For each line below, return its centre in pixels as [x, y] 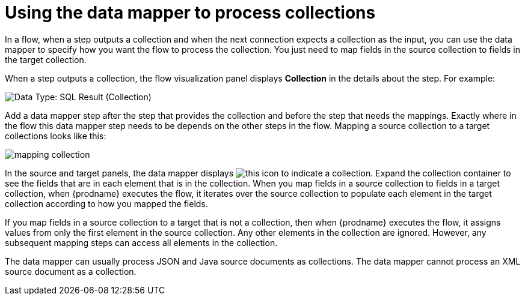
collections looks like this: [56, 136]
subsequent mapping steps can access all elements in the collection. [141, 242]
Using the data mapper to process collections [190, 13]
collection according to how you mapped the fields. [106, 203]
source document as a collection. [71, 271]
